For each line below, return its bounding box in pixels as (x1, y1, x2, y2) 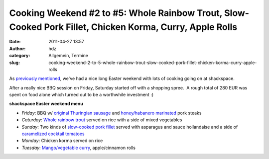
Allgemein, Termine (48, 53, 88, 59)
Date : (9, 39, 21, 45)
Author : (9, 45, 26, 52)
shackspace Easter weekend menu (9, 101, 83, 107)
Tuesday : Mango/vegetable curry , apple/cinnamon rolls (21, 145, 135, 151)
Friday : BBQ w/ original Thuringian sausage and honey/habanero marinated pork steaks (21, 110, 202, 116)
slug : (9, 60, 20, 66)
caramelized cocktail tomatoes (21, 131, 85, 137)
